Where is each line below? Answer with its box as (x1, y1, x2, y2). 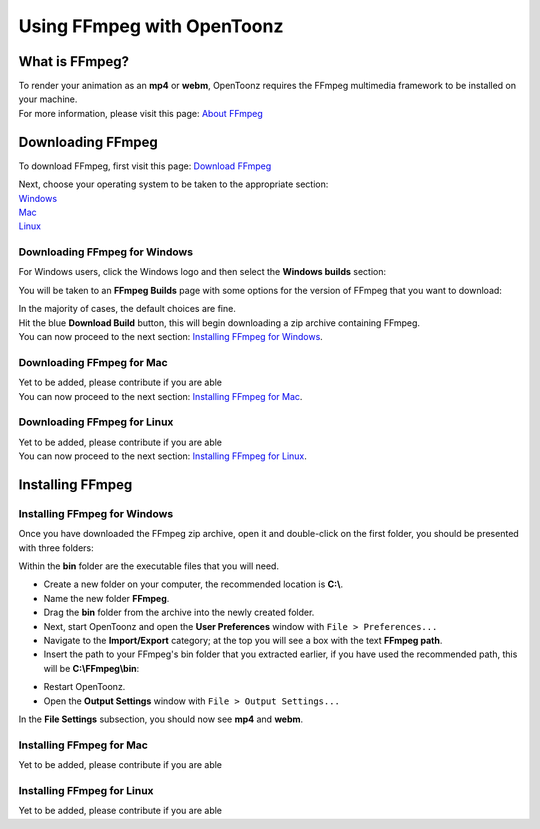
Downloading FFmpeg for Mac (18, 355, 169, 369)
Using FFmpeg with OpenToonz (18, 15, 284, 37)
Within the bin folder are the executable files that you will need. (18, 560, 280, 572)
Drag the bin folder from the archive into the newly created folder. (43, 606, 315, 619)
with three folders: (18, 541, 94, 554)
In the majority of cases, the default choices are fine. (18, 303, 237, 315)
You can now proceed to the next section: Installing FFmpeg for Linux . (18, 450, 307, 462)
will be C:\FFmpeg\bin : (43, 662, 140, 674)
